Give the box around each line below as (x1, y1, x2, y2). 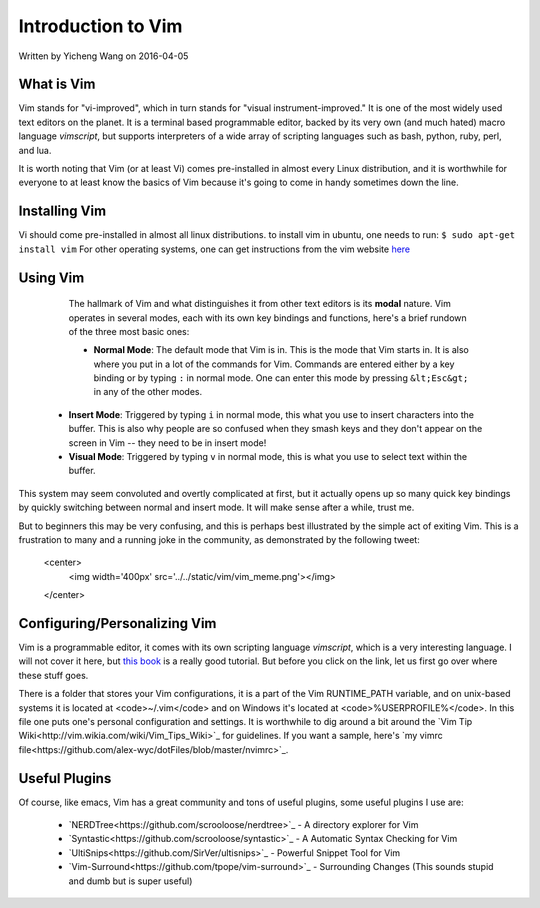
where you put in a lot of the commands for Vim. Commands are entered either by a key (93, 358, 455, 370)
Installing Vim (18, 203, 107, 220)
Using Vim (18, 269, 85, 286)
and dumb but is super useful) (68, 875, 193, 887)
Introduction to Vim (18, 15, 183, 37)
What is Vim (18, 76, 96, 93)
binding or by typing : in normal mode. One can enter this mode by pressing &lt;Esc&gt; (93, 372, 469, 384)
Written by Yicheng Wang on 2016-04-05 (18, 50, 189, 62)
